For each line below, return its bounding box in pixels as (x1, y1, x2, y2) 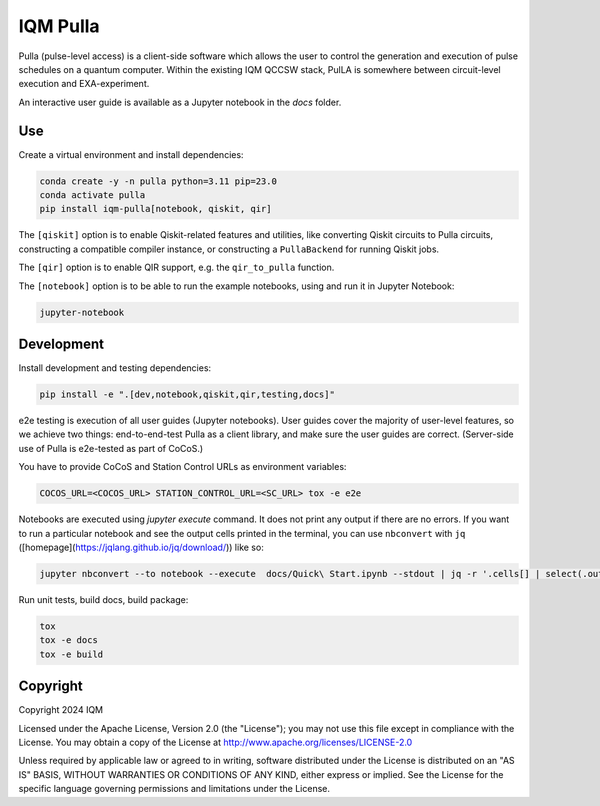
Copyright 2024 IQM (18, 704, 104, 716)
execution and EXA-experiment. (18, 78, 150, 90)
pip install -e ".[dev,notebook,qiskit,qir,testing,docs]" (39, 389, 335, 400)
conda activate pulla (39, 190, 146, 200)
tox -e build (39, 648, 104, 660)
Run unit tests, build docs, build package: (18, 593, 189, 605)
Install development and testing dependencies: (18, 362, 212, 374)
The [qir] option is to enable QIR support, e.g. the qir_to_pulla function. (18, 261, 335, 274)
